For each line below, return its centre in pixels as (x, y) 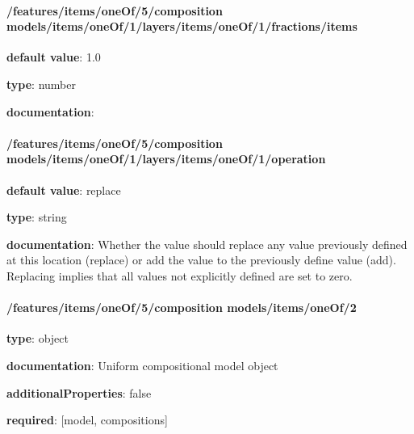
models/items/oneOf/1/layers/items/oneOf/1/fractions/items (182, 26)
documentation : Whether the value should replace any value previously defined (207, 244)
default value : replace (64, 190)
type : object (38, 338)
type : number (41, 84)
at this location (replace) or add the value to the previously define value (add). (201, 260)
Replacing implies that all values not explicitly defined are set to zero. (180, 275)
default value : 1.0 (54, 57)
